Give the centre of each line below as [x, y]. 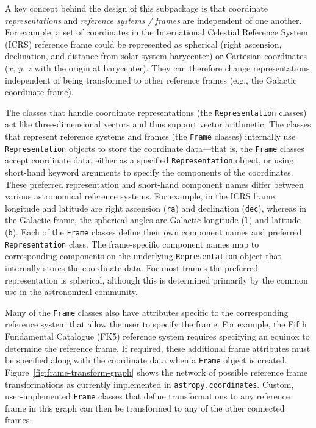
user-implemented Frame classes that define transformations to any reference [147, 396]
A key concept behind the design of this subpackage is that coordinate [136, 8]
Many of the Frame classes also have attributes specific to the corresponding [147, 312]
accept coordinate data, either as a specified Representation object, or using [149, 160]
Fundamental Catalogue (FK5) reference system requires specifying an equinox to [157, 336]
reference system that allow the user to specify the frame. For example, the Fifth [156, 324]
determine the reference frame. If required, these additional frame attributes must [158, 348]
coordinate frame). [39, 92]
